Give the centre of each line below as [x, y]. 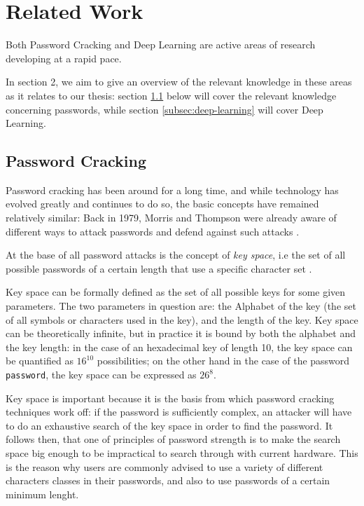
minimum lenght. [42, 494]
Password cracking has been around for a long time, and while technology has [172, 190]
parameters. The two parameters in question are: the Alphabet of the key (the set [181, 306]
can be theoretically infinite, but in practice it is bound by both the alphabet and [181, 333]
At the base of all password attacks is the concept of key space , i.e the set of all [176, 255]
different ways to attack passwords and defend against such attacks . [153, 231]
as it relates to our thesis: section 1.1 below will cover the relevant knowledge [171, 95]
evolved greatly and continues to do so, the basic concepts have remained [162, 204]
